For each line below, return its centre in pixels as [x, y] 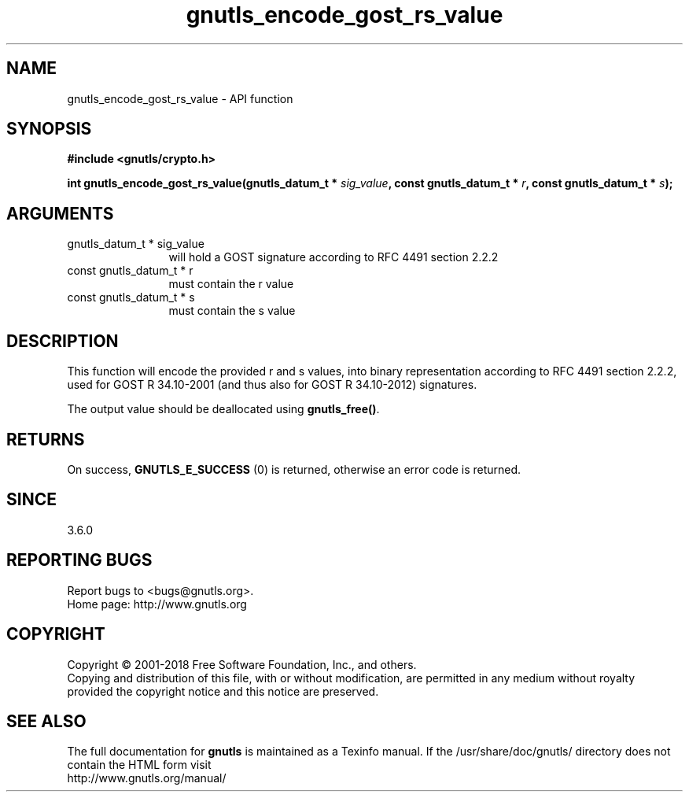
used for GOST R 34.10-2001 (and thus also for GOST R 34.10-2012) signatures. [272, 385]
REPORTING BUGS [79, 560]
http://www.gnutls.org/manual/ [147, 778]
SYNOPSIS [49, 129]
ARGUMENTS [60, 213]
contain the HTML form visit [139, 765]
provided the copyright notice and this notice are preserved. [223, 691]
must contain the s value [232, 311]
